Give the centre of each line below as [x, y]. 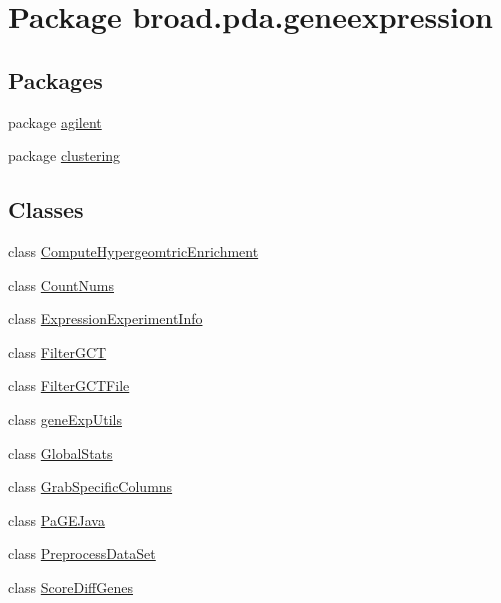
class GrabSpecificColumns [90, 486]
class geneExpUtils [65, 418]
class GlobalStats [60, 452]
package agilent [55, 121]
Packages [55, 79]
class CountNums [61, 284]
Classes [46, 209]
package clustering [64, 155]
